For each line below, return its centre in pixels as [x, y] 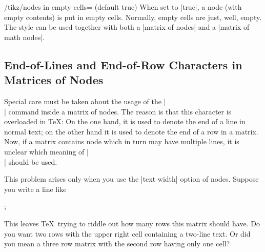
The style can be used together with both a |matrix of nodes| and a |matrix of [127, 27]
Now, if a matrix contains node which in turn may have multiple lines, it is [122, 141]
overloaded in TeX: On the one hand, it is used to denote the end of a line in [125, 121]
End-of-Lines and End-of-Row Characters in [123, 64]
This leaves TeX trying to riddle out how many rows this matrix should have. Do [132, 223]
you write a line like [35, 189]
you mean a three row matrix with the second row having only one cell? [117, 244]
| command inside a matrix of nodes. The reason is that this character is [118, 111]
